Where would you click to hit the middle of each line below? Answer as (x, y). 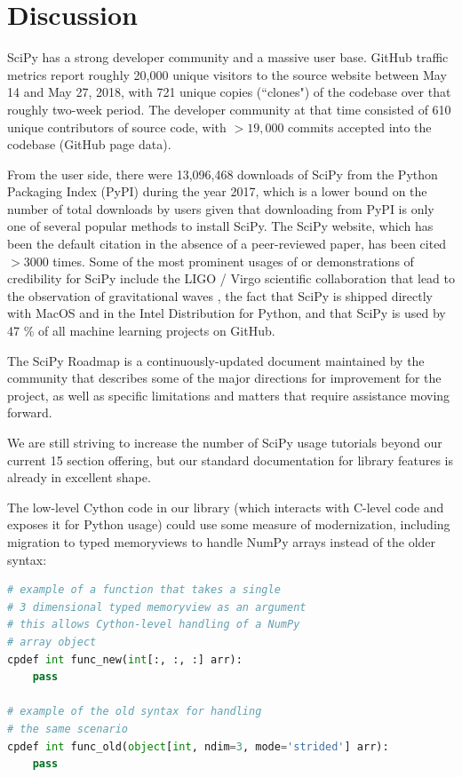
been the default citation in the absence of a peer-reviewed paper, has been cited (227, 244)
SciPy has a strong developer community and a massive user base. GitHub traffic (228, 57)
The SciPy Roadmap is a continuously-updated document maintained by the (216, 360)
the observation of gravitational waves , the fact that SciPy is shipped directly (220, 295)
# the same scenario (68, 729)
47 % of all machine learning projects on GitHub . (141, 331)
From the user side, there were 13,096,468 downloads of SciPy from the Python (223, 174)
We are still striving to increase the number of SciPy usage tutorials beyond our (225, 442)
